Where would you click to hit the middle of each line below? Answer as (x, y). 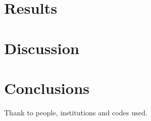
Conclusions (47, 88)
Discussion (42, 48)
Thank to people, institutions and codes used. (76, 112)
